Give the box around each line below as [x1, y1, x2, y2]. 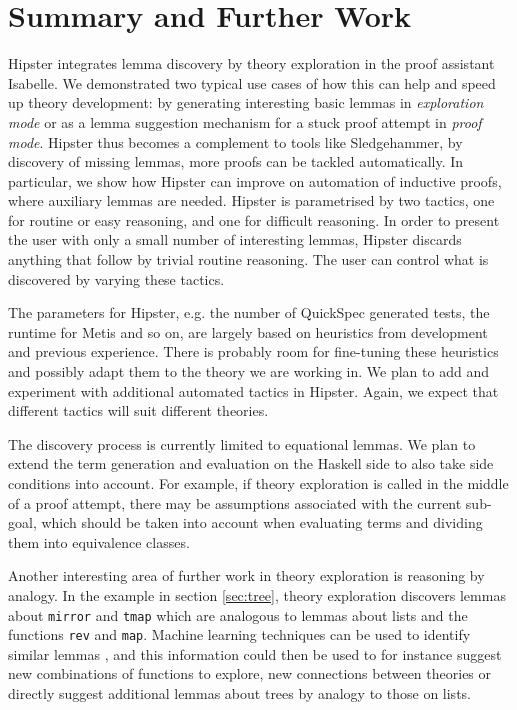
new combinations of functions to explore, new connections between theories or [8, 663, 492, 684]
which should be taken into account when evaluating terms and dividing [41, 512, 483, 533]
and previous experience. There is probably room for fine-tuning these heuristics [8, 341, 499, 362]
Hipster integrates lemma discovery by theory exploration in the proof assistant [8, 53, 495, 74]
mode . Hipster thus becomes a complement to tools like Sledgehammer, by [8, 131, 463, 152]
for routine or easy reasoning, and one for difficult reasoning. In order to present [8, 209, 500, 230]
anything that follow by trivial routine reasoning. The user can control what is [8, 249, 489, 270]
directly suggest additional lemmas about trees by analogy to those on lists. [8, 683, 471, 704]
